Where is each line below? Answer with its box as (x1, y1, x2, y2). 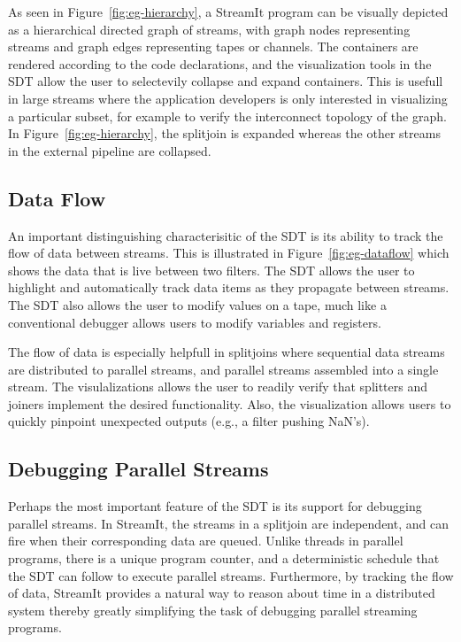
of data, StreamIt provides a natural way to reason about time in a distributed (8, 584, 435, 602)
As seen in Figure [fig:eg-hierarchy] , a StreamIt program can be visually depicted (8, 3, 449, 20)
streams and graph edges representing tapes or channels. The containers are (8, 37, 419, 56)
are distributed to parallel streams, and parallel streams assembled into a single (8, 360, 439, 378)
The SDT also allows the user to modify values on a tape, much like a (8, 295, 387, 313)
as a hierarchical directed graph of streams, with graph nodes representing (8, 19, 411, 38)
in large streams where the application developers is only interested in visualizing (8, 89, 448, 107)
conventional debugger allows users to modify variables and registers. (8, 313, 381, 331)
